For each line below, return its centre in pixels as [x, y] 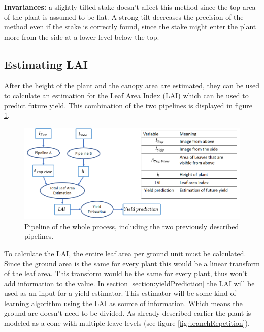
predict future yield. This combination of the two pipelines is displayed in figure [128, 105]
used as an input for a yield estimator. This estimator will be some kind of [120, 293]
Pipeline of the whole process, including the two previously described [132, 226]
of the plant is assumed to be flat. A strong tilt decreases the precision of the [124, 17]
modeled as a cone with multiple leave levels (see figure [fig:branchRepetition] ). [127, 323]
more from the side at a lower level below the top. [82, 36]
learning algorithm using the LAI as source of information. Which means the [123, 303]
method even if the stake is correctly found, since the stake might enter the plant [130, 27]
